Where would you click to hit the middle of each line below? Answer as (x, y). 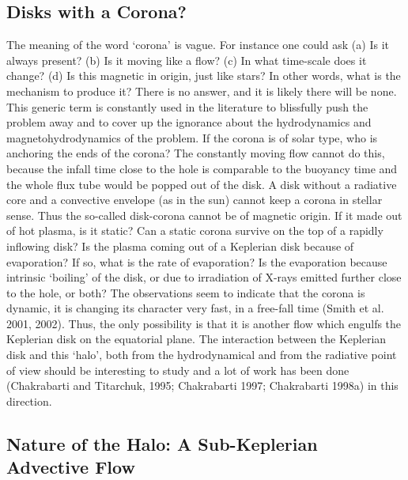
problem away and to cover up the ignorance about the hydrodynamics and (189, 122)
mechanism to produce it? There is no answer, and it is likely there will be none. (202, 91)
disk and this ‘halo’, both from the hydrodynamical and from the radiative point (202, 355)
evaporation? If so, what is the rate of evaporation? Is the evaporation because (197, 261)
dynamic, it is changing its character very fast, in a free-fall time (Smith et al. (195, 308)
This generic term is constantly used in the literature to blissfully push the (187, 106)
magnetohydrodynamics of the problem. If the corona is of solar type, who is (192, 137)
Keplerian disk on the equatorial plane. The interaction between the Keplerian (196, 339)
